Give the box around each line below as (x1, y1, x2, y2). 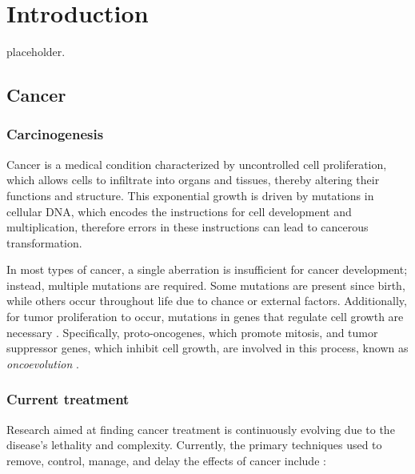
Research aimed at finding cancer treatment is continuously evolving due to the (6, 420, 395, 437)
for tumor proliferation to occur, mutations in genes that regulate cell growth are (6, 308, 404, 325)
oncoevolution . (6, 355, 79, 372)
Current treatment (6, 389, 130, 409)
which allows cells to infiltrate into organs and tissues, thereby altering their (6, 171, 380, 188)
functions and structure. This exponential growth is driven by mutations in (6, 187, 374, 203)
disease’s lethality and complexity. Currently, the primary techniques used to (6, 436, 382, 453)
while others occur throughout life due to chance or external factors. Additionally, (6, 292, 407, 309)
